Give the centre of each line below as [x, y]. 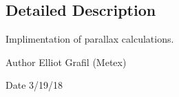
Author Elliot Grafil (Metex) [66, 62]
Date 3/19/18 [34, 85]
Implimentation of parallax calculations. [90, 39]
